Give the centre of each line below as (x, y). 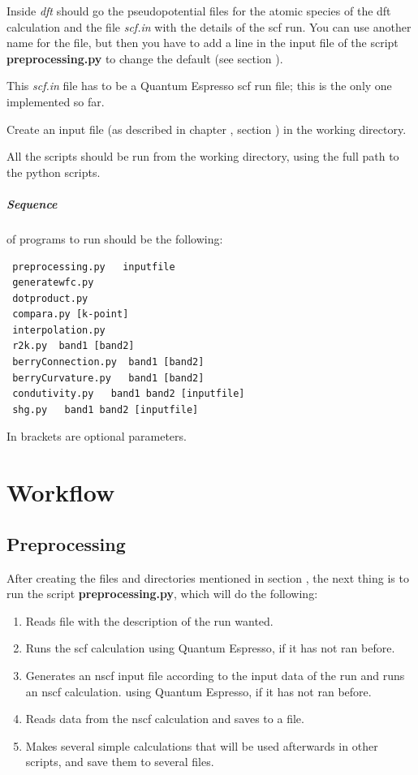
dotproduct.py (50, 298)
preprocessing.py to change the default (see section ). (145, 58)
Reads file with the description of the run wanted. (149, 620)
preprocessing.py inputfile (94, 267)
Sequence (32, 203)
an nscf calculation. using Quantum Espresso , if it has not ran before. (198, 691)
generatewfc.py (53, 283)
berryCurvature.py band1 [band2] (108, 378)
